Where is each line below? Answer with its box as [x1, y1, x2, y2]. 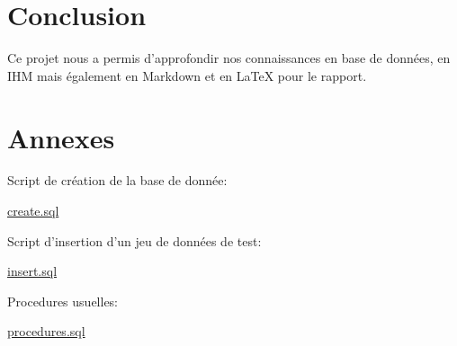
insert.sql [7, 262, 58, 280]
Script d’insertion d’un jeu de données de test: [7, 231, 262, 250]
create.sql [7, 201, 59, 220]
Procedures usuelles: [7, 291, 119, 310]
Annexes [7, 119, 115, 155]
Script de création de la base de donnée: [7, 171, 228, 190]
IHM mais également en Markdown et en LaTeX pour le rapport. [7, 66, 367, 84]
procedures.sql [7, 322, 85, 341]
